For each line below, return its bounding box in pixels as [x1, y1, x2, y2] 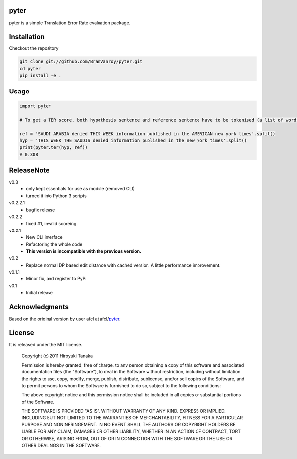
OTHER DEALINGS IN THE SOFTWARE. [21, 443, 101, 449]
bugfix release [26, 207, 55, 213]
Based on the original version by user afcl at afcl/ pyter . [9, 316, 121, 321]
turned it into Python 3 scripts [26, 193, 87, 199]
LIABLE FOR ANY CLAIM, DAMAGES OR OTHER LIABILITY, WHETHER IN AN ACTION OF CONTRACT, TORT [21, 428, 241, 435]
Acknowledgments [9, 303, 69, 311]
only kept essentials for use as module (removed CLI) [26, 186, 135, 192]
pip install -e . [19, 73, 62, 79]
